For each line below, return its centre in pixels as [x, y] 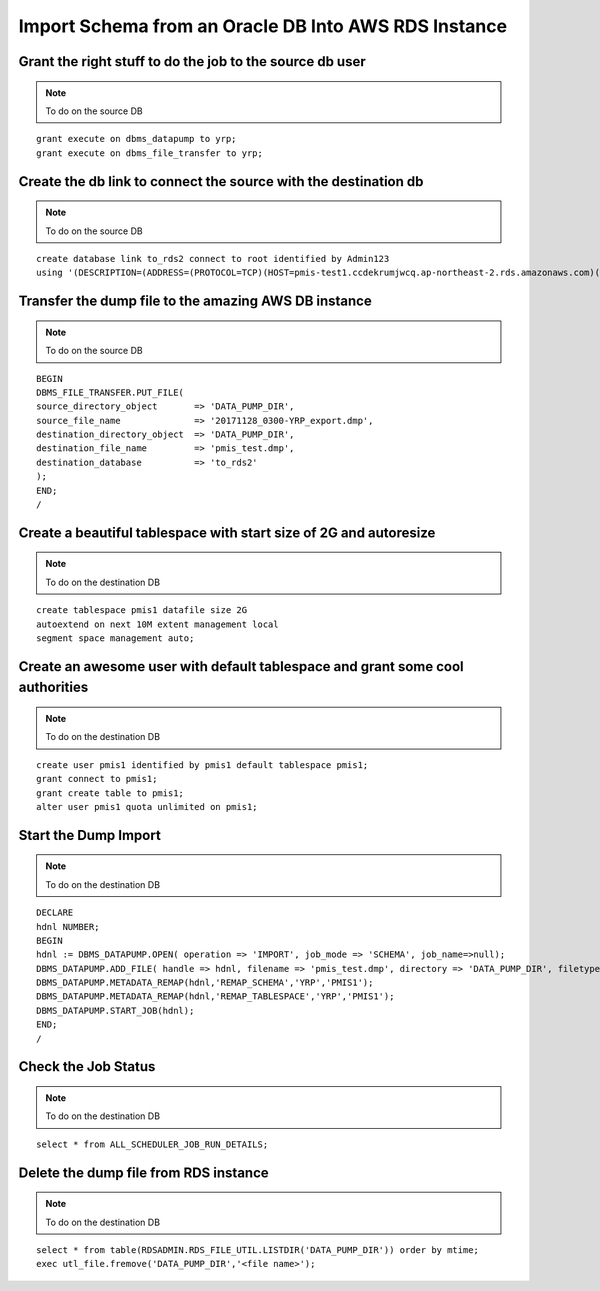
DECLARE [55, 913]
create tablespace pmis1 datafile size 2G [142, 610]
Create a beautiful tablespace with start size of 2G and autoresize [227, 532]
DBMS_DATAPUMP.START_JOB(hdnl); [115, 1010]
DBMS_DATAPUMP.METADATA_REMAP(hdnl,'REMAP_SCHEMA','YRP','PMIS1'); [205, 983]
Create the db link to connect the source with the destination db [221, 181]
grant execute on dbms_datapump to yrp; [136, 139]
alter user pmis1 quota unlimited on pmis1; [147, 806]
